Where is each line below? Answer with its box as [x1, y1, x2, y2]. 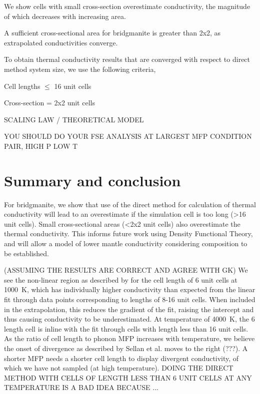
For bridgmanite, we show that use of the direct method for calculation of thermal [4, 199, 256, 209]
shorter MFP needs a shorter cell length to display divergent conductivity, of [4, 353, 239, 363]
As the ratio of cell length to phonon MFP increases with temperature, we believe [4, 333, 255, 344]
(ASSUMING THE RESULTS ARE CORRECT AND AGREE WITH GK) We [4, 265, 248, 275]
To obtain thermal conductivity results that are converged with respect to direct [4, 54, 250, 64]
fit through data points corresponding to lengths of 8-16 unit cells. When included [4, 294, 255, 304]
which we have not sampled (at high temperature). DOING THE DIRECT [4, 363, 233, 373]
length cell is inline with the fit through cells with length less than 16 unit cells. [4, 323, 248, 334]
